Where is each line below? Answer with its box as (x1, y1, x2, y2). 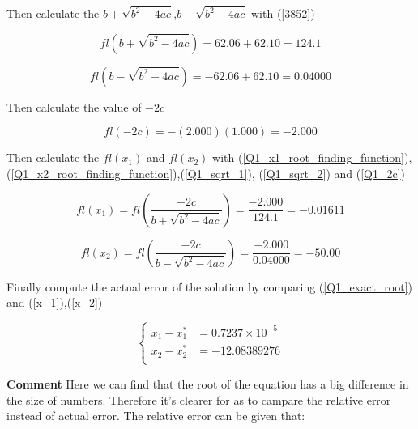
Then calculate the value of (6, 98, 142, 115)
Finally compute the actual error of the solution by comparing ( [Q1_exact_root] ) (6, 278, 413, 295)
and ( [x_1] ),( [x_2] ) (6, 294, 103, 311)
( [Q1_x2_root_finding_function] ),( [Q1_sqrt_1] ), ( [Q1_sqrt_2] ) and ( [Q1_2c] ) (6, 165, 406, 182)
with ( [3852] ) (251, 5, 315, 22)
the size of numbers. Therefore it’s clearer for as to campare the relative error (6, 391, 391, 408)
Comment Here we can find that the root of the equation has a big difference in (6, 375, 409, 392)
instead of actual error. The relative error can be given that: (6, 407, 305, 424)
